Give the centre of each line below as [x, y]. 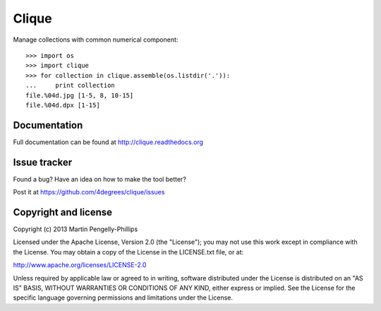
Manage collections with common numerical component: [96, 40]
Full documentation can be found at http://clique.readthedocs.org [108, 142]
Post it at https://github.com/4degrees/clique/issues [89, 192]
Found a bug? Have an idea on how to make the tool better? [100, 179]
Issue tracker [43, 162]
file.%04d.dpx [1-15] [63, 105]
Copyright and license [63, 212]
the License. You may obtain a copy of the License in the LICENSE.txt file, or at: [128, 252]
